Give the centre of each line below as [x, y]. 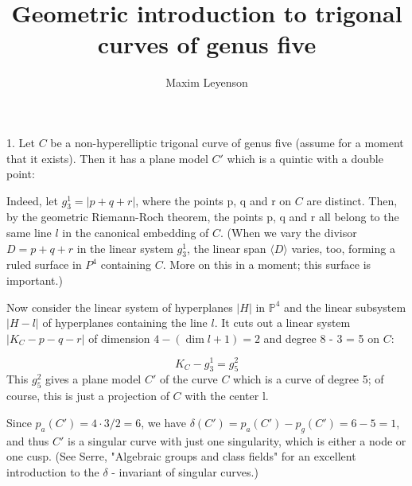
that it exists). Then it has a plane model [107, 158]
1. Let [21, 142]
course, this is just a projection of [88, 396]
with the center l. [227, 396]
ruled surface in [44, 264]
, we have [164, 422]
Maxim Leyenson [207, 82]
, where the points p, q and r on [214, 200]
